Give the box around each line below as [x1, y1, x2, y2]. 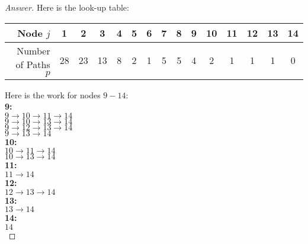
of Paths [15, 57, 50, 71]
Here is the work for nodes [5, 88, 101, 101]
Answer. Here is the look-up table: [5, 1, 129, 13]
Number [17, 43, 50, 57]
